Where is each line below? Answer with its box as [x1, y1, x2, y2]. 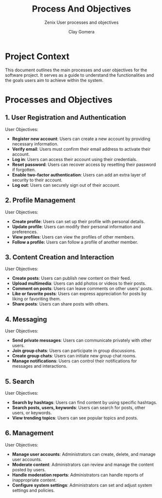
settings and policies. [12, 487, 55, 493]
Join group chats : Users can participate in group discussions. [12, 348, 136, 353]
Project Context [5, 51, 69, 62]
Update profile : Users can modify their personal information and [12, 224, 141, 229]
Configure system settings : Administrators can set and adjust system [12, 482, 153, 488]
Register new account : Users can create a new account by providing [12, 136, 150, 142]
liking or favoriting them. [12, 296, 61, 302]
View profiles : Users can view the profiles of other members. [12, 234, 135, 240]
